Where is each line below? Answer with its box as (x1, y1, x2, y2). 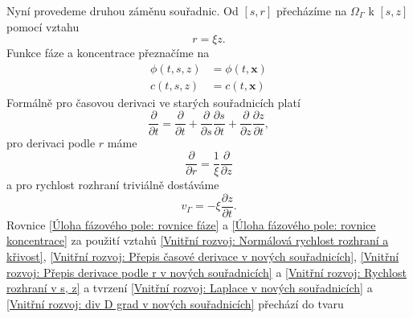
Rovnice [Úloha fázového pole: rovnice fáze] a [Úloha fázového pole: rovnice (6, 216, 376, 233)
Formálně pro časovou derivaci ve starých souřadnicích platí (6, 93, 301, 110)
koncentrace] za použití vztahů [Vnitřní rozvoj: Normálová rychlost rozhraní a (6, 232, 389, 249)
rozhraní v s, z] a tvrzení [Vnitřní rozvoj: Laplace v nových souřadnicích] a (6, 279, 373, 296)
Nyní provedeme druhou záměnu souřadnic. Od (6, 2, 239, 19)
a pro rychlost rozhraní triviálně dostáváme (6, 176, 219, 193)
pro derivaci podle (6, 134, 96, 151)
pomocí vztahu (6, 18, 80, 35)
